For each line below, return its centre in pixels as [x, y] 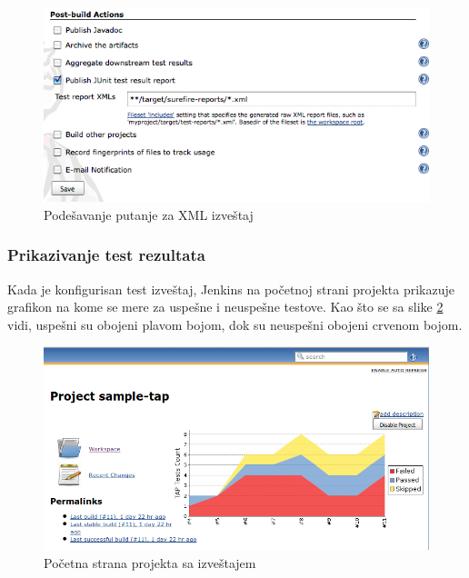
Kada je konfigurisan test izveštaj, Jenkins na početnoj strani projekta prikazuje [231, 289]
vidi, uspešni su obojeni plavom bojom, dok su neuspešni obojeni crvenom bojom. [235, 324]
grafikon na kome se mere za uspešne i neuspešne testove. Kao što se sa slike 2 [225, 307]
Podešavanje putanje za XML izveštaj [149, 214]
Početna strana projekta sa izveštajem [150, 563]
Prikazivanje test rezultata [106, 255]
